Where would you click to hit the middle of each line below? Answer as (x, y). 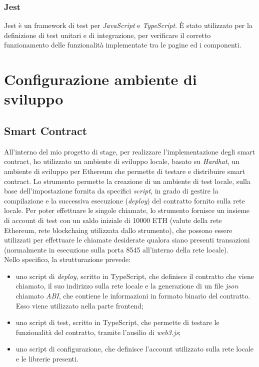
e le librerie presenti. (47, 359)
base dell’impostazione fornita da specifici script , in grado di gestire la (111, 191)
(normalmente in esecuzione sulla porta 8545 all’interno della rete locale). (116, 249)
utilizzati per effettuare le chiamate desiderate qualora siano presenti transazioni (127, 240)
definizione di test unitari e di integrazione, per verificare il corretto (107, 35)
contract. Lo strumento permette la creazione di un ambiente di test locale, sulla (127, 181)
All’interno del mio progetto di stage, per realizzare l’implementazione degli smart (130, 151)
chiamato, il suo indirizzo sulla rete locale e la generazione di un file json (127, 286)
